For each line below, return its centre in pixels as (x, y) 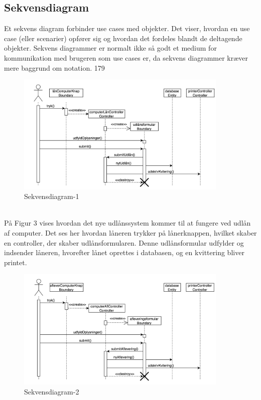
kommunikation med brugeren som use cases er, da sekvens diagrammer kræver (126, 57)
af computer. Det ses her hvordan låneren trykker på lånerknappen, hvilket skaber (130, 232)
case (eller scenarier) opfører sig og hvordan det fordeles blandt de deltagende (123, 38)
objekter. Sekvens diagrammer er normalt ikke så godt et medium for (110, 48)
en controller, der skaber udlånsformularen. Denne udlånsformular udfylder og (124, 242)
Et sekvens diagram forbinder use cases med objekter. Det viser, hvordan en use (127, 28)
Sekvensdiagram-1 (52, 196)
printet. (16, 262)
